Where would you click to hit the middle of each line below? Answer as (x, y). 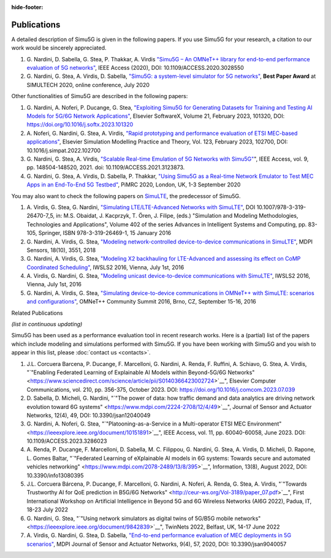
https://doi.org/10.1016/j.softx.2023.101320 (80, 124)
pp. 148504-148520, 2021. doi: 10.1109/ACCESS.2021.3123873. (106, 167)
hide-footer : (27, 7)
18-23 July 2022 (48, 510)
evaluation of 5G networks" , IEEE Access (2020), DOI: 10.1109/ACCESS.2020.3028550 (135, 68)
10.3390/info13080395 (55, 475)
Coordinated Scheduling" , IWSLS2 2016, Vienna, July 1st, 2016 (105, 267)
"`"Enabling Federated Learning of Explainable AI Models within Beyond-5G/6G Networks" (141, 372)
